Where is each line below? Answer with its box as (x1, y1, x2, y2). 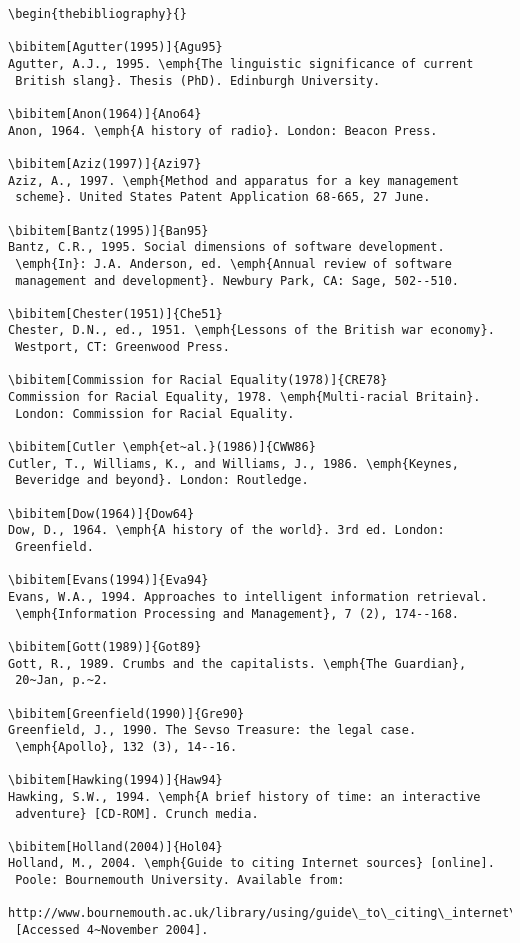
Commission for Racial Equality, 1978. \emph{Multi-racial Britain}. (8, 390, 481, 405)
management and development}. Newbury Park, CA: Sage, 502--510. (15, 273, 460, 288)
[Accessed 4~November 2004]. (15, 923, 209, 938)
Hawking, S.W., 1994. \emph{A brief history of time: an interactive (8, 789, 481, 804)
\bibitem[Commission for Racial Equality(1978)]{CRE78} (8, 373, 388, 388)
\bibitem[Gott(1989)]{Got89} (8, 639, 202, 654)
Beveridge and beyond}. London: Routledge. (15, 473, 309, 488)
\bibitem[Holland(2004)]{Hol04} (8, 839, 223, 854)
